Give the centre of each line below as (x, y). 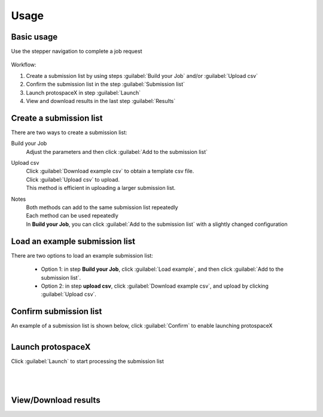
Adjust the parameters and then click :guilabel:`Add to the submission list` (117, 152)
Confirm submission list (57, 312)
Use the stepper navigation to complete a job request (77, 52)
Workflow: (24, 65)
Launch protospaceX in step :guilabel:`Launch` (83, 92)
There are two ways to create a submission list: (69, 132)
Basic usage (34, 37)
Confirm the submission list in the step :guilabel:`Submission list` (106, 84)
